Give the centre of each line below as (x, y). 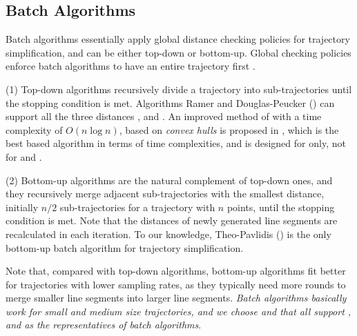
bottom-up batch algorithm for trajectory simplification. (125, 247)
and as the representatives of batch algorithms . (104, 325)
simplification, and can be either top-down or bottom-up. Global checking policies (178, 52)
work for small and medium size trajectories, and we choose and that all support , (178, 311)
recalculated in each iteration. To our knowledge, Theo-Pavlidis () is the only (168, 234)
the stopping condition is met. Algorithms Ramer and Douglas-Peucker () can (170, 102)
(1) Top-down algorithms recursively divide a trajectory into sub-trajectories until (179, 89)
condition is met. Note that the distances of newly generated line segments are (172, 220)
